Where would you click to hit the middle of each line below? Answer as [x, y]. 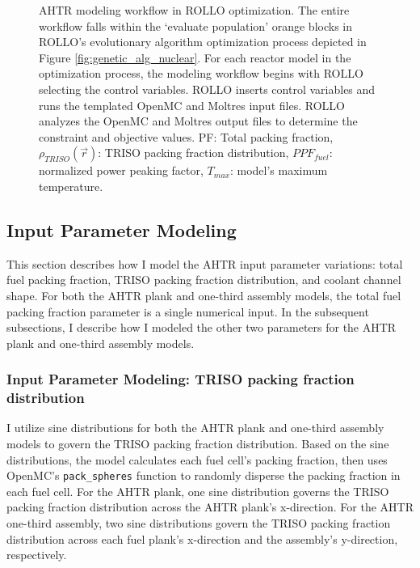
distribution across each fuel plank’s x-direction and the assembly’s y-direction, [202, 538]
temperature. [71, 186]
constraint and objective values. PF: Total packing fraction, [186, 136]
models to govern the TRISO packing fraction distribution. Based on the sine [198, 444]
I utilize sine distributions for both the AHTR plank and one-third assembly [195, 428]
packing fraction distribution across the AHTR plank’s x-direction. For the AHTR [210, 507]
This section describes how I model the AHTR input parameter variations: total [205, 263]
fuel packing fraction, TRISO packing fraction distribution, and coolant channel [204, 280]
